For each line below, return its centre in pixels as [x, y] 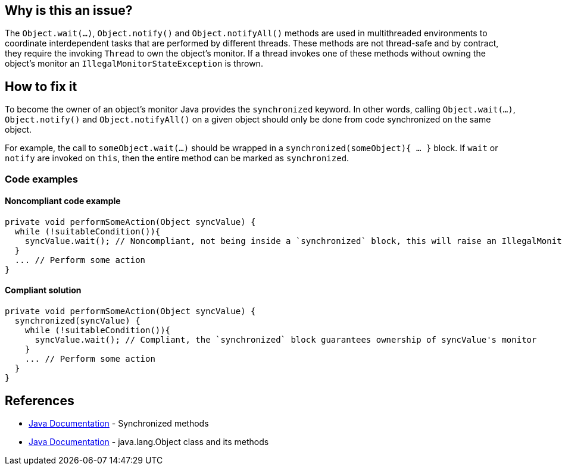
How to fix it [41, 86]
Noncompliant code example [63, 201]
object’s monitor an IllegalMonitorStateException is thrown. [134, 64]
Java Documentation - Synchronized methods [119, 423]
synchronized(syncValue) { [77, 321]
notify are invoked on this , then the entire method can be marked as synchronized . [177, 158]
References [40, 400]
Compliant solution [43, 290]
